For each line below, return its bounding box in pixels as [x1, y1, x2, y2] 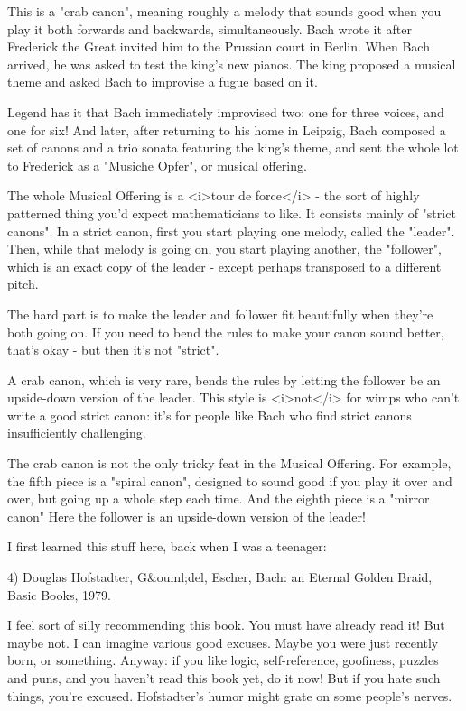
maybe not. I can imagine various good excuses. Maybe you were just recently [7, 633, 439, 651]
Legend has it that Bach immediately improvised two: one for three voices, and [7, 102, 444, 121]
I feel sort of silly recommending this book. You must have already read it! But [7, 615, 445, 634]
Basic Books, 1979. [7, 585, 111, 604]
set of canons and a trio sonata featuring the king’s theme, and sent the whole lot [7, 138, 459, 157]
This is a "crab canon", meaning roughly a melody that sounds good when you [7, 2, 442, 20]
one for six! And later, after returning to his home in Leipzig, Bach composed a [7, 120, 446, 139]
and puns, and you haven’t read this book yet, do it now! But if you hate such [7, 669, 441, 687]
